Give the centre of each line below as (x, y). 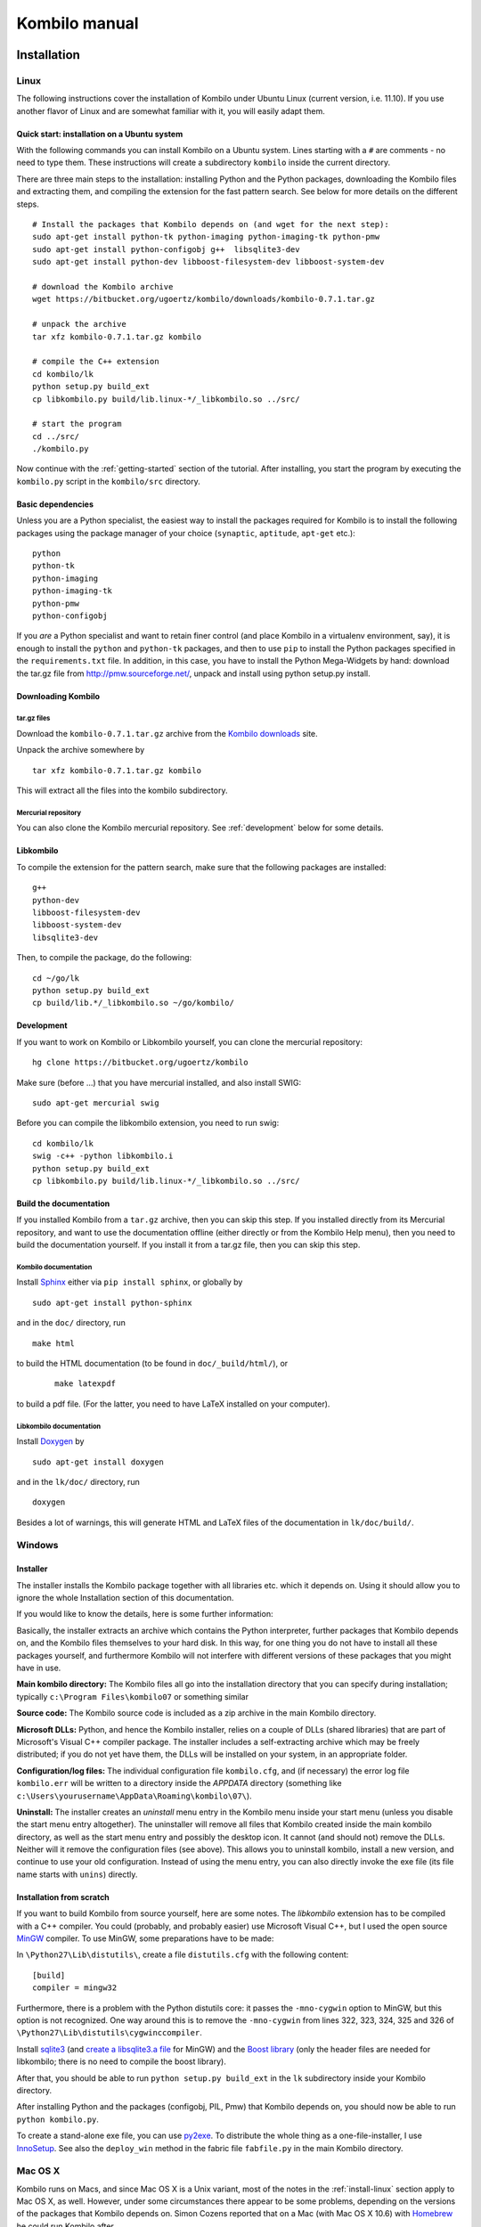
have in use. (39, 1668)
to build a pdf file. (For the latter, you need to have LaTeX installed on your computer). (173, 1404)
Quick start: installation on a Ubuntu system (100, 134)
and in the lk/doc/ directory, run (78, 1481)
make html (53, 1343)
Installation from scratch (63, 1897)
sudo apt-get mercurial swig (96, 1103)
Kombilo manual (77, 23)
